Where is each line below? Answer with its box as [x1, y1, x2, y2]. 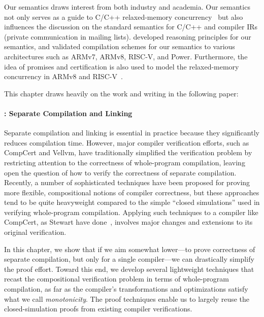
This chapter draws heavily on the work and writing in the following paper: [4, 88, 239, 98]
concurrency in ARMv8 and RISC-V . [4, 71, 123, 82]
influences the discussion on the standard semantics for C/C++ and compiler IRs [4, 21, 258, 32]
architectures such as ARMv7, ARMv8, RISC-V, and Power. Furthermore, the [4, 51, 248, 61]
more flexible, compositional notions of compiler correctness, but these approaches [4, 187, 259, 197]
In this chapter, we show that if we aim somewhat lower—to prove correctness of [4, 243, 255, 254]
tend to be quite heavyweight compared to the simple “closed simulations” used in [4, 197, 260, 207]
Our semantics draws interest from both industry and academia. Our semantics [4, 2, 250, 12]
